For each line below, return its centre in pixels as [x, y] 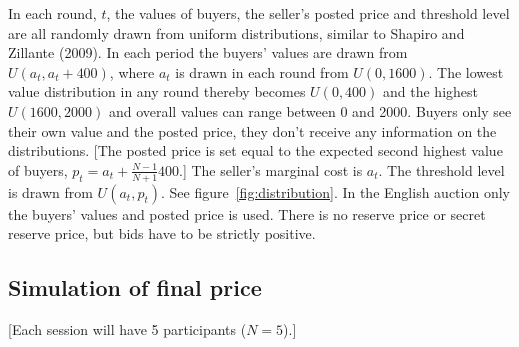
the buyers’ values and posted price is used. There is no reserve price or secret [247, 213]
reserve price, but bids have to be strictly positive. [162, 233]
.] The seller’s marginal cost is [271, 169]
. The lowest [466, 71]
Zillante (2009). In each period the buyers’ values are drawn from [208, 52]
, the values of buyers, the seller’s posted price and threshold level [308, 13]
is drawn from [50, 191]
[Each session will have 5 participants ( [127, 328]
